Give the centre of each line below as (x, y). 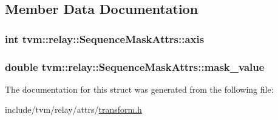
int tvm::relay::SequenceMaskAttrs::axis (105, 38)
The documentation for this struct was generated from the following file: (139, 89)
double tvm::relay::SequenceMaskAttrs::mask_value (135, 66)
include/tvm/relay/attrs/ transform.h (73, 109)
